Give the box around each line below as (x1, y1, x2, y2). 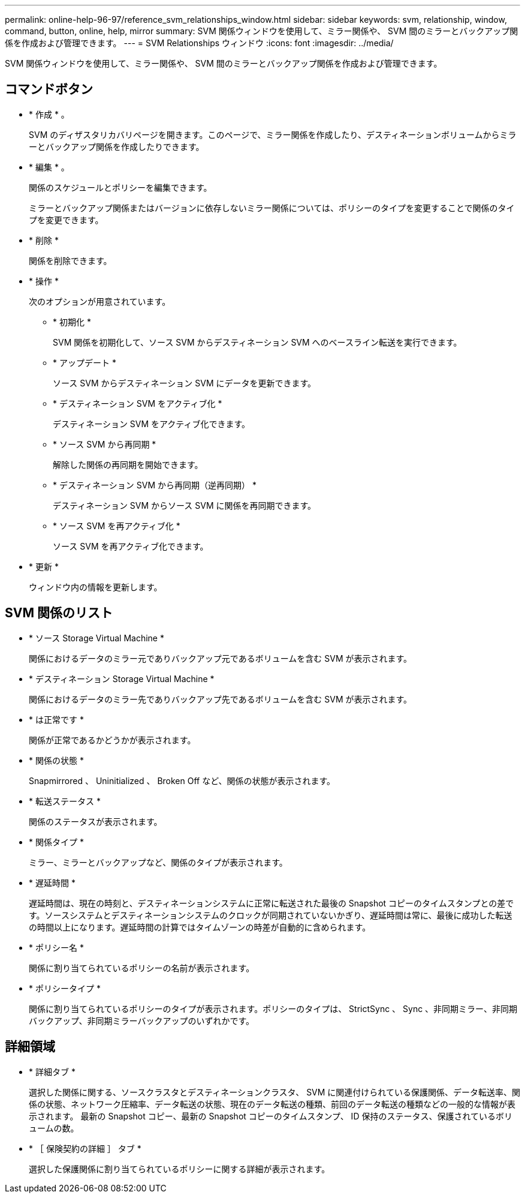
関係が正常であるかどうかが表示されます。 (29, 734, 196, 745)
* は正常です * (29, 714, 84, 725)
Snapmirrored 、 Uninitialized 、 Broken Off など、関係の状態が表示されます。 (29, 775, 336, 786)
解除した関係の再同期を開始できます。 (53, 459, 203, 470)
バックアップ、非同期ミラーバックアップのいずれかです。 (29, 1015, 255, 1026)
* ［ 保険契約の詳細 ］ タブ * (29, 1143, 141, 1154)
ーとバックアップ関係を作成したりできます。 (29, 141, 204, 152)
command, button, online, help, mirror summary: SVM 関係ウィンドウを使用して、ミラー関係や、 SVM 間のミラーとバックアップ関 (5, 26, 518, 36)
